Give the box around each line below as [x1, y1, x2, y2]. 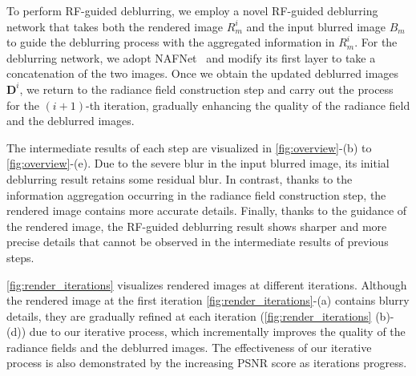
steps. [6, 249, 34, 265]
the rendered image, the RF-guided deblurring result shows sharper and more [6, 217, 387, 234]
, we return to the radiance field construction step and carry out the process [19, 80, 394, 97]
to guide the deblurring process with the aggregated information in [6, 34, 335, 51]
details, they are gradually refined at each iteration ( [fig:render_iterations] [6, 307, 372, 324]
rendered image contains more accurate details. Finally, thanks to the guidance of [6, 202, 407, 219]
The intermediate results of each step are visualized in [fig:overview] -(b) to [6, 139, 372, 156]
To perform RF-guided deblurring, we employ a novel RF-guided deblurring [6, 2, 378, 18]
